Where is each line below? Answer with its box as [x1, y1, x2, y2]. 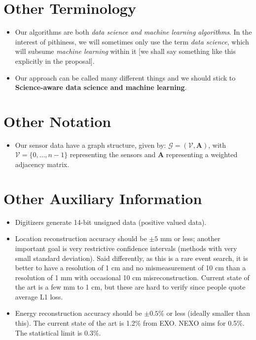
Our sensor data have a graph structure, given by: [15, 139, 166, 150]
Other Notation [3, 111, 111, 131]
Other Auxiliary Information [3, 188, 202, 208]
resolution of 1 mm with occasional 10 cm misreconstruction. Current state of [15, 272, 250, 282]
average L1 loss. [15, 291, 63, 301]
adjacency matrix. [15, 159, 70, 169]
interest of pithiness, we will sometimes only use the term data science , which [15, 36, 249, 46]
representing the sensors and [70, 149, 156, 160]
